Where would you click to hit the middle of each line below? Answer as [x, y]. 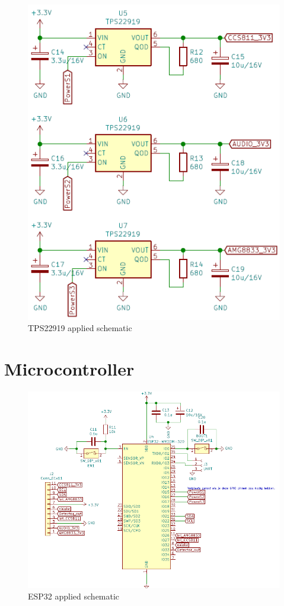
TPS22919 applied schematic [80, 328]
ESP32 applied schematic [74, 596]
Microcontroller [69, 369]
